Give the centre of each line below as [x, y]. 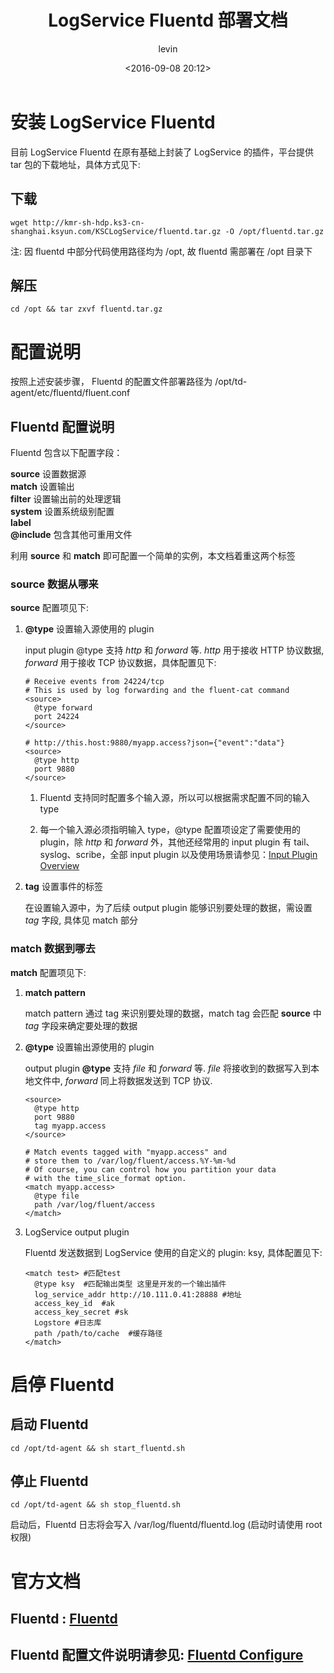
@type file [57, 1196]
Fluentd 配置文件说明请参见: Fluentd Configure [157, 1655]
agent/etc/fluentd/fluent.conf [70, 393]
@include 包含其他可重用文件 [71, 535]
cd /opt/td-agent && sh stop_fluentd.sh [96, 1505]
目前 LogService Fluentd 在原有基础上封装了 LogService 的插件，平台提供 [162, 152]
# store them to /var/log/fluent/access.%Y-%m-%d [130, 1161]
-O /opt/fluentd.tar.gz [274, 231]
